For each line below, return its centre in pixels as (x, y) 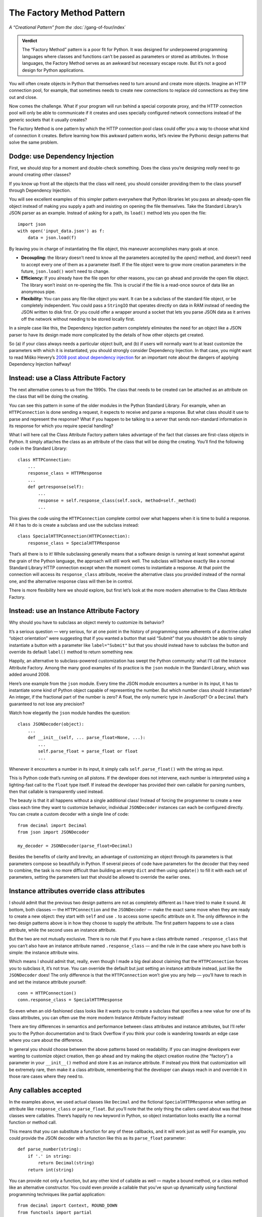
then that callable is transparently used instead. (56, 792)
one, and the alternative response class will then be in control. (71, 581)
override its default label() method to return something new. (71, 652)
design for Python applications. (53, 70)
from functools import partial (55, 1212)
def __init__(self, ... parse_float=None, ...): (86, 738)
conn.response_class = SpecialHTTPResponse (70, 1000)
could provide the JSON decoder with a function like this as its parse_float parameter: (98, 1138)
